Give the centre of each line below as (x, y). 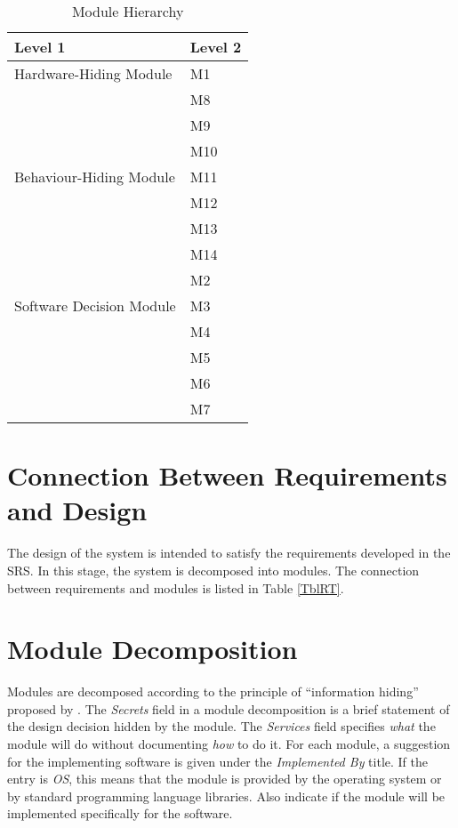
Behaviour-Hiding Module (95, 177)
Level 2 (216, 47)
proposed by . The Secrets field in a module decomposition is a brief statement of (229, 708)
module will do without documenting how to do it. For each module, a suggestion (229, 744)
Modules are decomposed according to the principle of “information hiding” (213, 691)
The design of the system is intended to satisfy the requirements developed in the (229, 553)
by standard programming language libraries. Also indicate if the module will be (226, 796)
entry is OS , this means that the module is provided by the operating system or (225, 779)
